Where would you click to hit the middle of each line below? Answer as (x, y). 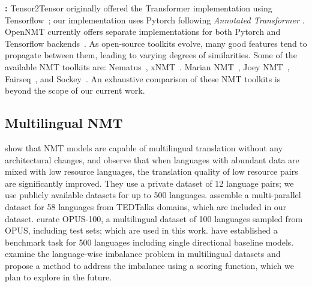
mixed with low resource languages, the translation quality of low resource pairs (151, 171)
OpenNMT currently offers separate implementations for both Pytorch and (143, 32)
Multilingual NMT (64, 123)
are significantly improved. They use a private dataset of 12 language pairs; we (149, 183)
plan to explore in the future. (58, 277)
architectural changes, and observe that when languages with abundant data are (152, 159)
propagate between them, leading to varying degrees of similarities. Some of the (151, 55)
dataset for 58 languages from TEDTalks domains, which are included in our (146, 206)
